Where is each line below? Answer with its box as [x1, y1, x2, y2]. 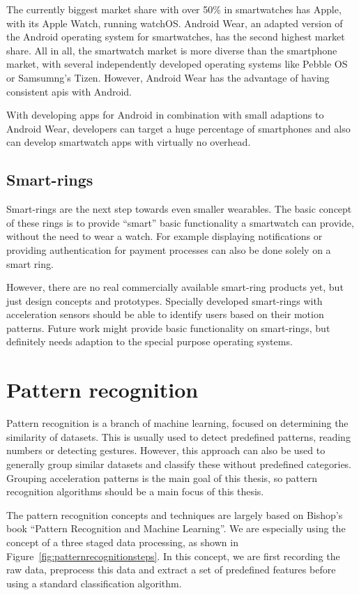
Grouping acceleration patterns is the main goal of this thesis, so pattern [6, 470, 317, 485]
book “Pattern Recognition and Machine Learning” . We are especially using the [6, 521, 346, 536]
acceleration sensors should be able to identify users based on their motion [6, 307, 324, 322]
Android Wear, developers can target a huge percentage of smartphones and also [6, 121, 351, 135]
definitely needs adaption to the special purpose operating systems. [6, 334, 293, 349]
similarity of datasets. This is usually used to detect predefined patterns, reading [6, 429, 351, 444]
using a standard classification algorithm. [6, 575, 182, 590]
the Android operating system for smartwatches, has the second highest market [6, 29, 345, 44]
